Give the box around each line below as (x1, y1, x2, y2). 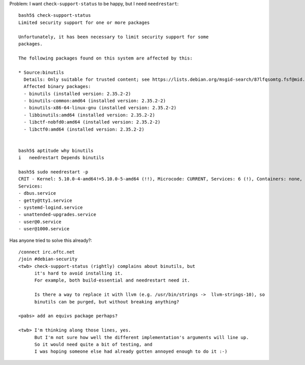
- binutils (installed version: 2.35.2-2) (23, 90, 132, 97)
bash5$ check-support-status (18, 13, 91, 18)
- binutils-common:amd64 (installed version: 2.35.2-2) (23, 98, 166, 104)
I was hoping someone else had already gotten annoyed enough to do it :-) (34, 349, 228, 354)
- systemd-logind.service (18, 204, 83, 210)
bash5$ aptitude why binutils (18, 147, 94, 154)
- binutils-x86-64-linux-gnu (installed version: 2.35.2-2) (23, 105, 177, 111)
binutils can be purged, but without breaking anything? (34, 299, 179, 305)
